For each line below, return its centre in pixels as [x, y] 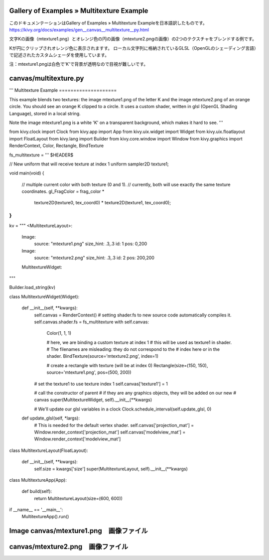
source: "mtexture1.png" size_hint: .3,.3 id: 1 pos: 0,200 [91, 244]
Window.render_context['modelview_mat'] [77, 439]
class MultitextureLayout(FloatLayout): [49, 450]
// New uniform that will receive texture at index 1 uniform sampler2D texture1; [89, 164]
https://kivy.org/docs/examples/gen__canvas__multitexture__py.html [79, 29]
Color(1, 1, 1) [59, 333]
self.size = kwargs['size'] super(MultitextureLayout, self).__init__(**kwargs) [111, 469]
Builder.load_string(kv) [32, 287]
